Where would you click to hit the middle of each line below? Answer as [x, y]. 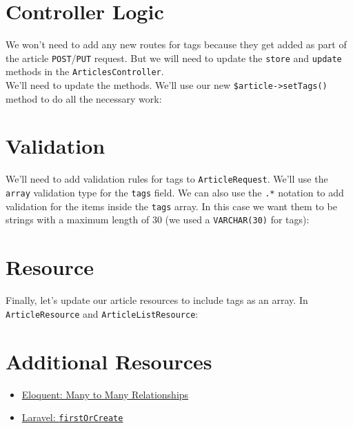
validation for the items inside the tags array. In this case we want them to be [171, 206]
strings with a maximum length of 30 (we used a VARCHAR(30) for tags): [158, 220]
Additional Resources [109, 361]
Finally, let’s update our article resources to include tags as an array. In [157, 300]
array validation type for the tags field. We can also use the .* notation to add [175, 193]
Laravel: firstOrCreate [72, 417]
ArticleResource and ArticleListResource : [102, 313]
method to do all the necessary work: [84, 98]
